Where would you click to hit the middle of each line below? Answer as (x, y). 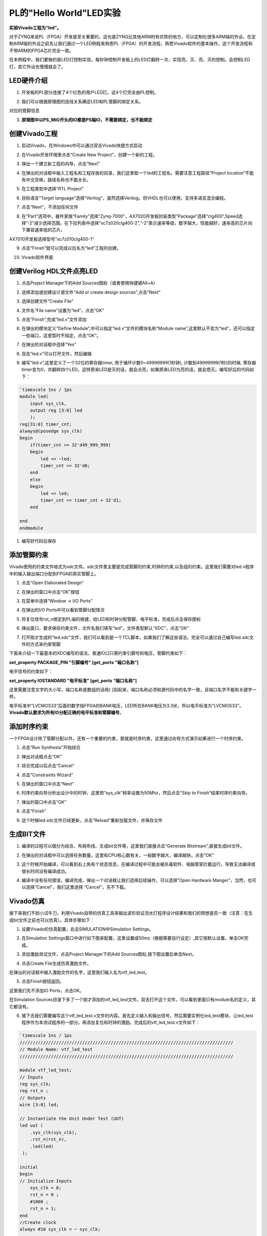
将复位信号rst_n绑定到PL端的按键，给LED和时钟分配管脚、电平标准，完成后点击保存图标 (111, 619)
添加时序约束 (29, 727)
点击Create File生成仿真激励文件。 (56, 963)
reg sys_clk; (35, 1084)
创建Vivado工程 (33, 134)
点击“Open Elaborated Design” (53, 583)
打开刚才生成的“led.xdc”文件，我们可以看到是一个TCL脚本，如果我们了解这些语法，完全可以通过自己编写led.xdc (135, 637)
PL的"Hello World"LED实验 (65, 13)
